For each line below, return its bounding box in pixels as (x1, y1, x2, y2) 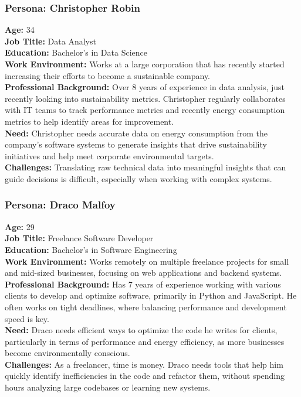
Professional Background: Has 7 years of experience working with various (5, 278, 281, 290)
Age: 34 (5, 23, 35, 36)
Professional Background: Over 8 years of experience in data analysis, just (5, 81, 285, 93)
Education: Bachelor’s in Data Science (5, 46, 147, 59)
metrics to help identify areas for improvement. (5, 115, 174, 127)
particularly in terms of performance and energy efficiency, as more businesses (5, 335, 285, 347)
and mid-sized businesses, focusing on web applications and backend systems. (5, 266, 282, 279)
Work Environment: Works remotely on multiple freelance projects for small (5, 255, 289, 267)
